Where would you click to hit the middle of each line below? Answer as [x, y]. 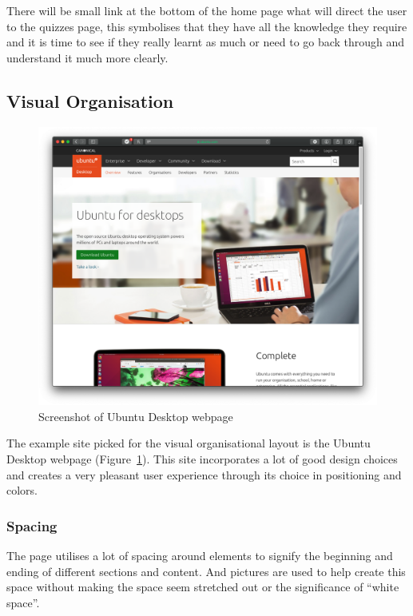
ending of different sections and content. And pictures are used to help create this [206, 571]
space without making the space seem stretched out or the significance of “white [203, 587]
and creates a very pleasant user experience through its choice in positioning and [204, 474]
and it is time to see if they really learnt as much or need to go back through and [206, 42]
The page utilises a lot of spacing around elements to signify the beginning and [200, 555]
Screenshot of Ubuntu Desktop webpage [136, 416]
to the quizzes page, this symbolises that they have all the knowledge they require [207, 26]
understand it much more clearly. [87, 57]
